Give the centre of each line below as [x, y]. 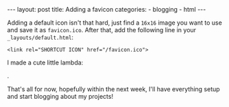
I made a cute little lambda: [45, 62]
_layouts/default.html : [40, 37]
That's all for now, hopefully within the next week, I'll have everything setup [114, 89]
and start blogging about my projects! [60, 96]
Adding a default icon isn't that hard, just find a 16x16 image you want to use [115, 23]
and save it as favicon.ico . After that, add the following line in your [102, 30]
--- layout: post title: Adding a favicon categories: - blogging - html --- [107, 9]
